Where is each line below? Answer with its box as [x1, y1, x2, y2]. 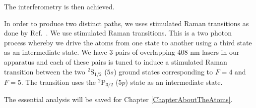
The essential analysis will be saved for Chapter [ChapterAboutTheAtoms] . [4, 94, 233, 105]
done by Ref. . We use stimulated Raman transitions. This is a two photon [4, 28, 232, 38]
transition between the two [4, 66, 85, 76]
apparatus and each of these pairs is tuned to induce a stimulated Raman [4, 56, 227, 67]
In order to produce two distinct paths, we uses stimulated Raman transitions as [4, 18, 249, 28]
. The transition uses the [21, 77, 96, 87]
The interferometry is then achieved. [4, 1, 115, 11]
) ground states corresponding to [114, 66, 213, 76]
